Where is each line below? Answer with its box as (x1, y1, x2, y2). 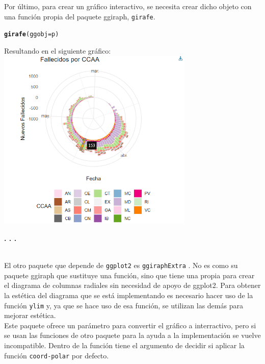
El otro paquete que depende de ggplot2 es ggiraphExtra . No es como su (4, 260, 238, 271)
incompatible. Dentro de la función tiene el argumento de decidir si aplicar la (4, 339, 245, 350)
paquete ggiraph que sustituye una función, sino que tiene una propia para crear (4, 270, 255, 280)
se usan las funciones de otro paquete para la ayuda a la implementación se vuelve (4, 330, 261, 341)
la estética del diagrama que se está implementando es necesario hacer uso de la (4, 289, 253, 300)
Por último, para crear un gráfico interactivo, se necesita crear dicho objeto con (4, 1, 252, 11)
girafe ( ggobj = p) (4, 31, 59, 38)
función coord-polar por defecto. (4, 350, 109, 360)
